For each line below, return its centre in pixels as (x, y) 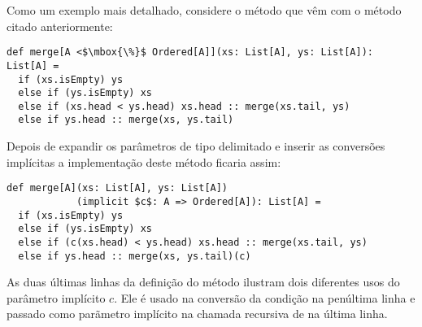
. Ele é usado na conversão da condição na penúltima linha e (265, 297)
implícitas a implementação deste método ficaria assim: (144, 161)
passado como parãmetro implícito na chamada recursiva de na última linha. (197, 314)
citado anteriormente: (60, 26)
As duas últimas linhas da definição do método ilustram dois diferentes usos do (203, 282)
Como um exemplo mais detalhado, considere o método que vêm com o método (204, 10)
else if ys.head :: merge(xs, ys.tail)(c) (135, 256)
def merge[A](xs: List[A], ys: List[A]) (117, 188)
